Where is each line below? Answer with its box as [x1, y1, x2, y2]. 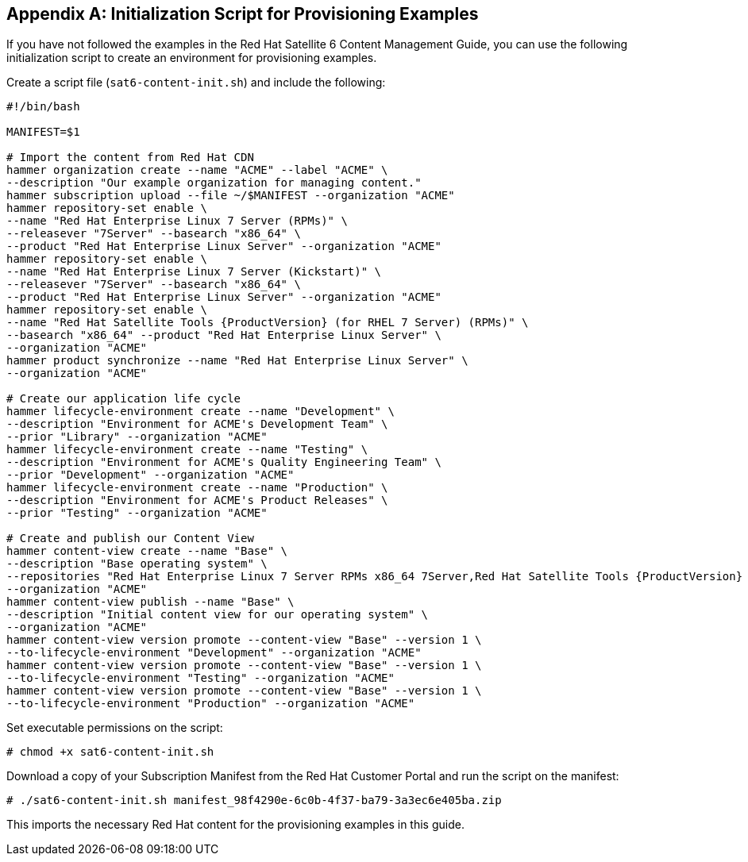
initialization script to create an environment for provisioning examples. [6, 51, 377, 65]
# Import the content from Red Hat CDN [6, 151, 254, 164]
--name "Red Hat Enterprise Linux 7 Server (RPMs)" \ [6, 214, 348, 228]
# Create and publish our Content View [6, 532, 254, 545]
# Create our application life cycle [6, 392, 241, 406]
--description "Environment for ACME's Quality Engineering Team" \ [6, 456, 441, 469]
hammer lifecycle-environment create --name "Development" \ [6, 405, 395, 418]
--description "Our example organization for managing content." [6, 176, 422, 190]
